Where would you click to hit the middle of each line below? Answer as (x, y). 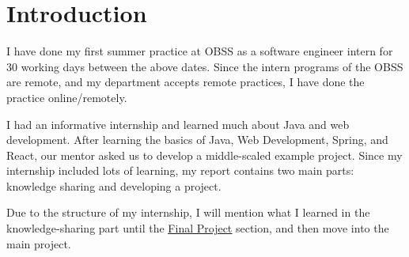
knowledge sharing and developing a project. (114, 185)
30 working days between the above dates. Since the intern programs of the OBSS (205, 66)
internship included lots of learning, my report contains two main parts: (180, 170)
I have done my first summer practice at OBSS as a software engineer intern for (200, 51)
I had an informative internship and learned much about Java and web (178, 124)
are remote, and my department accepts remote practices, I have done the (186, 82)
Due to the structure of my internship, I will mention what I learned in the (188, 212)
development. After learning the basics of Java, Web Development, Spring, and (197, 140)
